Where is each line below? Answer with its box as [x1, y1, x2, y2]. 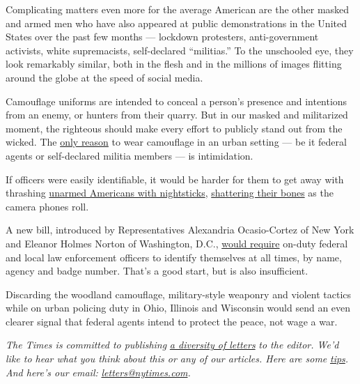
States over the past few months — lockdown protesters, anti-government [6, 29, 319, 44]
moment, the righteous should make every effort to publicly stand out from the [6, 121, 343, 135]
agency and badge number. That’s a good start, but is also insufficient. [6, 263, 308, 278]
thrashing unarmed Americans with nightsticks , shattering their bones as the [6, 185, 334, 200]
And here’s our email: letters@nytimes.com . [6, 364, 191, 379]
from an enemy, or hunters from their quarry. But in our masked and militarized [6, 107, 348, 122]
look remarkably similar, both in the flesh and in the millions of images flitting [6, 56, 342, 71]
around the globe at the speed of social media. [6, 70, 203, 84]
